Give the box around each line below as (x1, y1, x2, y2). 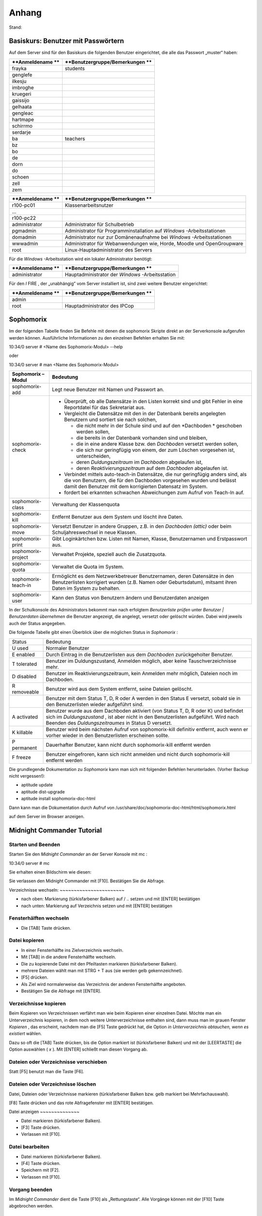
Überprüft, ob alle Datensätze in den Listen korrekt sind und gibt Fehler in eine (64, 398, 243, 405)
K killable (12, 729, 33, 735)
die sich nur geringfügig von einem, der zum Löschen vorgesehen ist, (76, 447, 235, 453)
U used (12, 644, 29, 651)
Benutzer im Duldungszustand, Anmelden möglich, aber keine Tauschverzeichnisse (46, 657, 237, 664)
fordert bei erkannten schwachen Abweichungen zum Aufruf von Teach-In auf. (64, 489, 245, 496)
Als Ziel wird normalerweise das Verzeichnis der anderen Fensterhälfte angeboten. (21, 981, 186, 987)
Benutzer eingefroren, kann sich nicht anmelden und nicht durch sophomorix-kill (46, 751, 230, 757)
